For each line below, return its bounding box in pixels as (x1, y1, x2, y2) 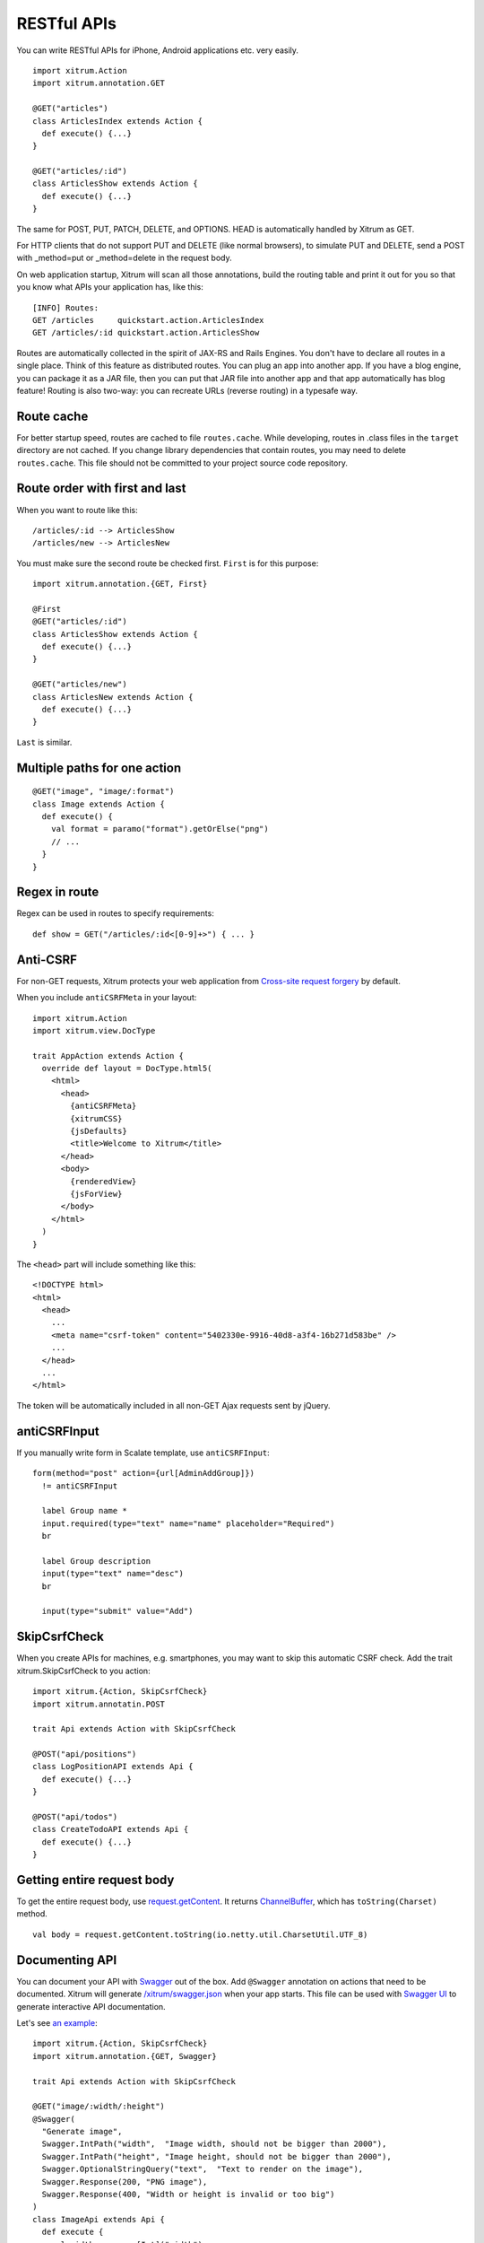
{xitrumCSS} (70, 1113, 123, 1123)
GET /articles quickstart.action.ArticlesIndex (32, 315, 264, 325)
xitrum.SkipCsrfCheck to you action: (16, 1665, 151, 1676)
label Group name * (41, 1506, 127, 1516)
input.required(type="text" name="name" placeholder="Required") (41, 1518, 335, 1529)
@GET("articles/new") (32, 679, 127, 690)
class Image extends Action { (32, 799, 166, 809)
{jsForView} (70, 1189, 123, 1199)
